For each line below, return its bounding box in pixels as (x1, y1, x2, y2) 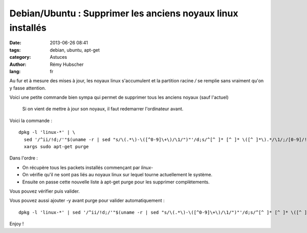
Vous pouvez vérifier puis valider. (9, 188, 80, 194)
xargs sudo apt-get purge (24, 144, 89, 150)
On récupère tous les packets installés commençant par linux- (22, 164, 153, 171)
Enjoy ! (9, 221, 24, 227)
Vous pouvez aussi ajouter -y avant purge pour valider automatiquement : (9, 197, 165, 204)
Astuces (50, 54, 68, 60)
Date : (9, 40, 21, 46)
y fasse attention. (9, 85, 46, 91)
